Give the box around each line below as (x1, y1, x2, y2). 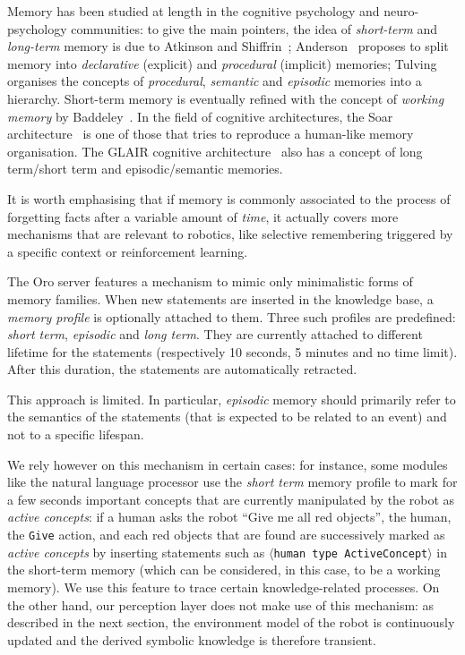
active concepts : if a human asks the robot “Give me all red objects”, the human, (7, 507, 452, 526)
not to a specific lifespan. (7, 425, 144, 444)
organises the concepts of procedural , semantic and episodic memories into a (7, 72, 422, 90)
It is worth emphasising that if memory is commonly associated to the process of (7, 189, 451, 208)
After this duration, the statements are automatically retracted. (7, 360, 357, 379)
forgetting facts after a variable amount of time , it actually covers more (7, 207, 399, 225)
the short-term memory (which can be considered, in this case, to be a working (7, 560, 441, 579)
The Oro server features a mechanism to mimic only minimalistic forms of (7, 272, 413, 291)
